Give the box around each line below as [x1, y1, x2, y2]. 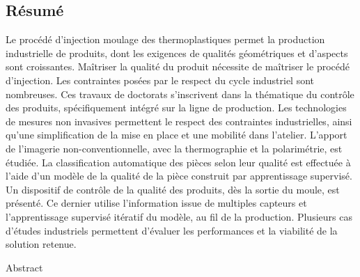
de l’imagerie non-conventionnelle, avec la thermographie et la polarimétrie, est [6, 141, 343, 155]
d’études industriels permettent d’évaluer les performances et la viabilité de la [6, 223, 338, 237]
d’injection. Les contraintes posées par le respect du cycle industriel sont [6, 72, 315, 87]
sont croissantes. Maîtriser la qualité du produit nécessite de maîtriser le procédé [6, 59, 350, 74]
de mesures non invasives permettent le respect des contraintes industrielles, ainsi [6, 113, 352, 128]
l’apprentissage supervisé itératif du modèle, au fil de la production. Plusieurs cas [6, 209, 352, 223]
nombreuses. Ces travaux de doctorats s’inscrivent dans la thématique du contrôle [6, 86, 354, 101]
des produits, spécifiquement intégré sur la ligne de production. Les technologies [6, 100, 347, 115]
